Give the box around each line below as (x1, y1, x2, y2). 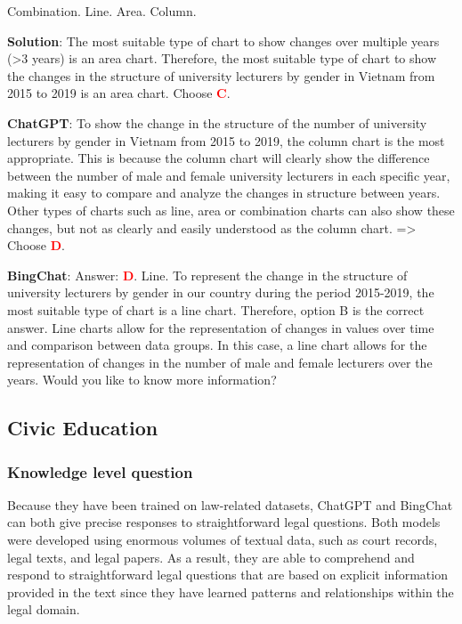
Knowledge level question (7, 460, 193, 482)
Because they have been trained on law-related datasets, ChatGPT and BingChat (7, 495, 453, 514)
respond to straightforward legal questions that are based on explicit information (7, 565, 448, 584)
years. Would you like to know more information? (7, 370, 277, 389)
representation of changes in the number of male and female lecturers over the (7, 353, 433, 371)
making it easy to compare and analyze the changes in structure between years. (7, 183, 441, 202)
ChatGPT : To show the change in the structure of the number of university (7, 113, 427, 132)
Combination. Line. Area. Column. (7, 2, 197, 20)
